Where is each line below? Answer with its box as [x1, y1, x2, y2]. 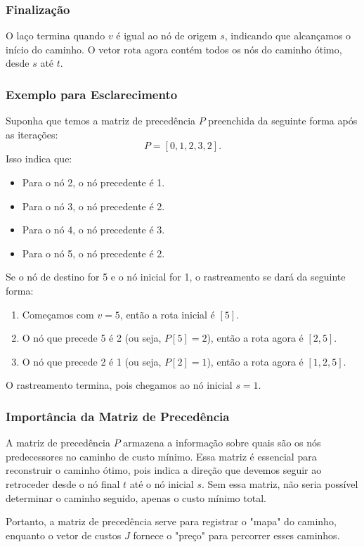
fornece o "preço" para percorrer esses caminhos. [133, 527, 340, 542]
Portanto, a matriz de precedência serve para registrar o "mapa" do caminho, [6, 514, 337, 529]
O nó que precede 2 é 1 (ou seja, [22, 354, 162, 368]
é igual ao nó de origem [116, 28, 217, 43]
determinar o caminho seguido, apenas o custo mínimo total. [6, 490, 266, 505]
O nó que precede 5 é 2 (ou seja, [22, 330, 162, 345]
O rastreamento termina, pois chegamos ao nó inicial [6, 378, 233, 392]
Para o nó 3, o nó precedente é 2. [22, 198, 165, 213]
